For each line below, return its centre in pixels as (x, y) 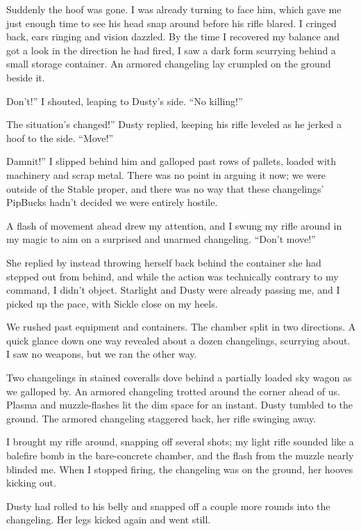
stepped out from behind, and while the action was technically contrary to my (173, 276)
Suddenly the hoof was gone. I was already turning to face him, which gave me (174, 9)
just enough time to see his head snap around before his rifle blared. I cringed (171, 23)
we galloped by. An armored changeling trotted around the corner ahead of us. (174, 391)
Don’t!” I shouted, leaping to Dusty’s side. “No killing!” (125, 101)
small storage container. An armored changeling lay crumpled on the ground (169, 64)
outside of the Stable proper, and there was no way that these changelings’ (165, 188)
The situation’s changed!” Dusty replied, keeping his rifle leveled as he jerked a (174, 124)
